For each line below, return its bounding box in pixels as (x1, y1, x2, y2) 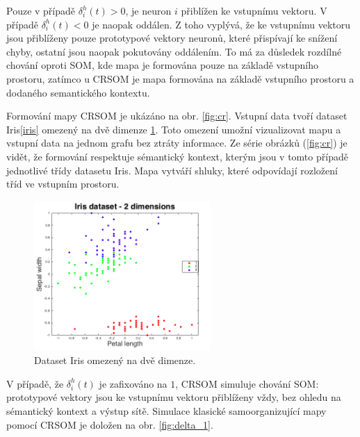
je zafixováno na (99, 376, 167, 390)
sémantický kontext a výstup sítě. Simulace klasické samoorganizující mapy (6, 404, 327, 418)
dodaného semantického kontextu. (6, 85, 150, 99)
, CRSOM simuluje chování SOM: (175, 376, 319, 390)
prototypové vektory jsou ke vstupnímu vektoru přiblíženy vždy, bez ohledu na (6, 390, 341, 404)
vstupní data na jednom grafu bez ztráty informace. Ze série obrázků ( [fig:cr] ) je (6, 135, 347, 150)
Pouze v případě (6, 3, 76, 17)
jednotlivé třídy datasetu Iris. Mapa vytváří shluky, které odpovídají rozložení (6, 163, 338, 177)
